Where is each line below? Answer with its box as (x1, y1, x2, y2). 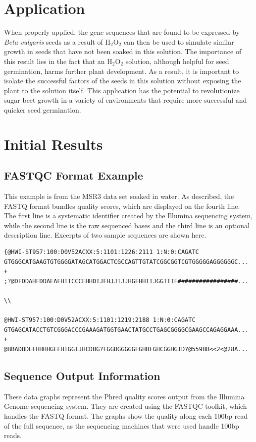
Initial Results (4, 133, 103, 154)
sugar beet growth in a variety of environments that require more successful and (4, 95, 247, 105)
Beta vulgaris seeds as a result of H (4, 36, 111, 47)
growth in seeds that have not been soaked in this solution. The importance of (4, 46, 242, 57)
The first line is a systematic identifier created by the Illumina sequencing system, (4, 210, 253, 221)
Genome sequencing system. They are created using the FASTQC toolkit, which (4, 401, 247, 411)
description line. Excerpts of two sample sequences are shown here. (4, 230, 206, 240)
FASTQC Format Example (4, 168, 143, 183)
